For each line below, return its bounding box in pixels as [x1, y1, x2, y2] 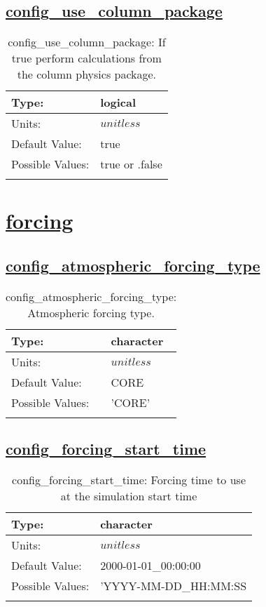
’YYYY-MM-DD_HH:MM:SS [100, 577, 247, 594]
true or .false [100, 156, 162, 173]
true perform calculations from [11, 50, 162, 67]
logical [100, 94, 136, 111]
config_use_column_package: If [8, 34, 166, 51]
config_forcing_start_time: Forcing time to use [12, 471, 246, 488]
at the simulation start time [60, 487, 197, 504]
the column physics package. [17, 66, 157, 83]
